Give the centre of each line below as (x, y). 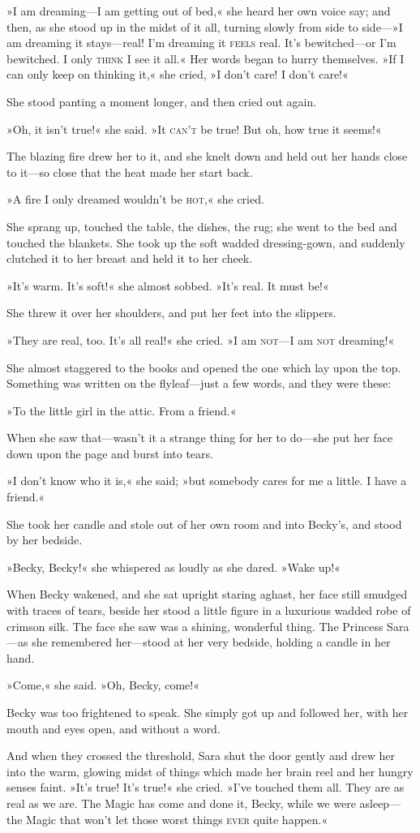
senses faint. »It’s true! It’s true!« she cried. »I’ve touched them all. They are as (206, 787)
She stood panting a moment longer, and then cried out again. (162, 101)
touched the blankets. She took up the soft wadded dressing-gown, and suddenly (206, 242)
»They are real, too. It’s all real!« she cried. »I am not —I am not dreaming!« (201, 339)
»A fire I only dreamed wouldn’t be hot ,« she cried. (135, 199)
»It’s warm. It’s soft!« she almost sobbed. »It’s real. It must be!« (168, 285)
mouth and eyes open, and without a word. (114, 728)
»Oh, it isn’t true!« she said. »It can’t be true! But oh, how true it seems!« (194, 129)
